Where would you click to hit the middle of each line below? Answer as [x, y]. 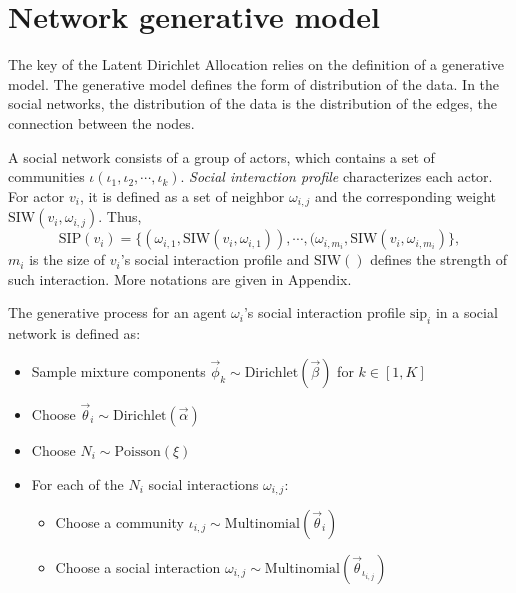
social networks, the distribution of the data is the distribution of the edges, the [253, 103]
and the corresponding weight [406, 195]
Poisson [137, 451]
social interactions [203, 483]
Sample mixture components [118, 370]
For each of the [77, 483]
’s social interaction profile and [215, 259]
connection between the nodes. [101, 122]
